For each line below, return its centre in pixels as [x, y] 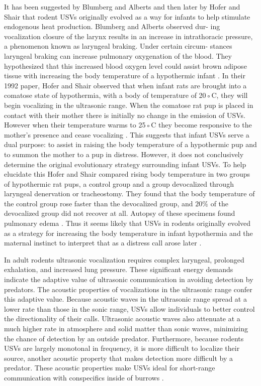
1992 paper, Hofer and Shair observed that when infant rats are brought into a [125, 85]
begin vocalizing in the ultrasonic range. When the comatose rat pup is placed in [129, 105]
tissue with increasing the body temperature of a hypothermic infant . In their [125, 76]
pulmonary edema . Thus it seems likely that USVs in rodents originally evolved [127, 223]
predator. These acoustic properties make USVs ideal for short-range [110, 368]
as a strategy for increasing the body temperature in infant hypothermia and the [128, 233]
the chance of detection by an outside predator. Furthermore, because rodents [124, 338]
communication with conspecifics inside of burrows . [84, 377]
